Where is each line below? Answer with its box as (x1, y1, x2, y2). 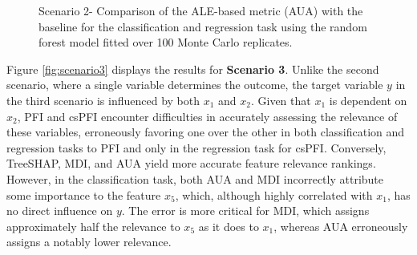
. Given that (250, 91, 311, 108)
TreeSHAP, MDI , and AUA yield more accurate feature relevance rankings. (6, 155, 376, 172)
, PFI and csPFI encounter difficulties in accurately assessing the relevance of (17, 107, 398, 124)
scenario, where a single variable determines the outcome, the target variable (6, 76, 383, 93)
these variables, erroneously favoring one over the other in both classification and (6, 123, 405, 140)
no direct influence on (6, 202, 113, 219)
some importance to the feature (6, 186, 161, 203)
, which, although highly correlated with (175, 186, 373, 203)
